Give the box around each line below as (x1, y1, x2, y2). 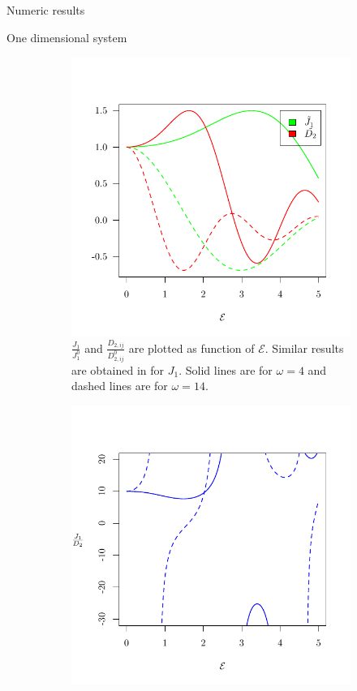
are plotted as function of (128, 339, 255, 356)
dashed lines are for (71, 377, 168, 394)
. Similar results (265, 339, 344, 356)
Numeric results (6, 2, 85, 18)
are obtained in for (71, 361, 165, 378)
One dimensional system (6, 28, 127, 45)
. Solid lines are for (178, 361, 273, 378)
